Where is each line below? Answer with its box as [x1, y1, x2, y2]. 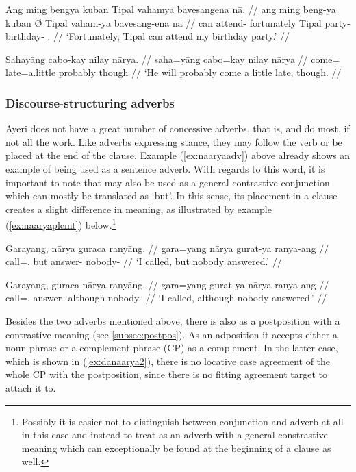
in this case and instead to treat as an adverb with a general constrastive [21, 427, 328, 442]
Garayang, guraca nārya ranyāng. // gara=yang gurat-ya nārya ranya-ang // [5, 277, 329, 291]
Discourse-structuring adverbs [5, 94, 175, 111]
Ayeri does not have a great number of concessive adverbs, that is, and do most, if [5, 121, 350, 136]
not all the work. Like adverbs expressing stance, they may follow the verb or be [5, 134, 342, 149]
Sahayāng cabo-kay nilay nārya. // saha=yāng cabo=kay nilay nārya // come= [5, 51, 340, 66]
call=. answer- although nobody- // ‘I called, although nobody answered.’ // [5, 290, 327, 305]
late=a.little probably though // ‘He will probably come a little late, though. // [5, 65, 342, 79]
